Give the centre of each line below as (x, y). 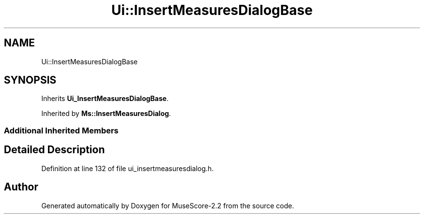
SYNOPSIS (30, 80)
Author (21, 187)
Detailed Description (54, 150)
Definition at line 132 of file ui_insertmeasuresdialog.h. (128, 168)
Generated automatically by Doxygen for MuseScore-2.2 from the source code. (168, 205)
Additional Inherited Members (61, 130)
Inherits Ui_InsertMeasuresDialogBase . (105, 99)
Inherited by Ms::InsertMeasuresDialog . (106, 114)
